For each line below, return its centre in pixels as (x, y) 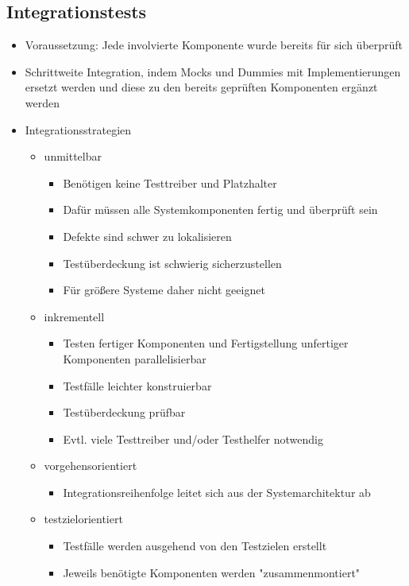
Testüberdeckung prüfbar (124, 412)
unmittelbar (73, 156)
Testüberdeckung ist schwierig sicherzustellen (172, 263)
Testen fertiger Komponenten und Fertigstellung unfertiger (206, 343)
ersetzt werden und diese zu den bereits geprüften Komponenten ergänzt (201, 87)
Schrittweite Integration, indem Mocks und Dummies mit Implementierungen (213, 71)
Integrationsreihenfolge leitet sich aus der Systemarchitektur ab (217, 492)
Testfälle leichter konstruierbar (137, 385)
